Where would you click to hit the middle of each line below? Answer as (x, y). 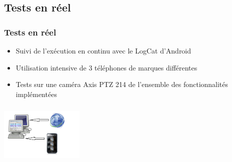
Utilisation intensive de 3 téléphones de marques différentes (106, 67)
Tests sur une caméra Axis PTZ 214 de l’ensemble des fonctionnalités (122, 84)
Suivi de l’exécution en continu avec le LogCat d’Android (103, 50)
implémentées (36, 94)
